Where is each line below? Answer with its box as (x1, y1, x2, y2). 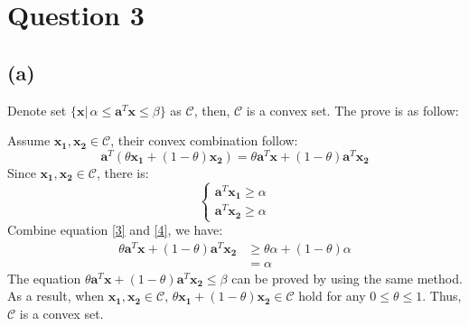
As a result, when (7, 286, 105, 305)
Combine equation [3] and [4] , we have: (7, 220, 223, 239)
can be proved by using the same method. (231, 268, 463, 287)
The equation (7, 268, 81, 287)
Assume (7, 131, 51, 150)
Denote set (7, 100, 67, 119)
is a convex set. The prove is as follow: (246, 100, 459, 119)
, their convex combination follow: (110, 131, 298, 150)
